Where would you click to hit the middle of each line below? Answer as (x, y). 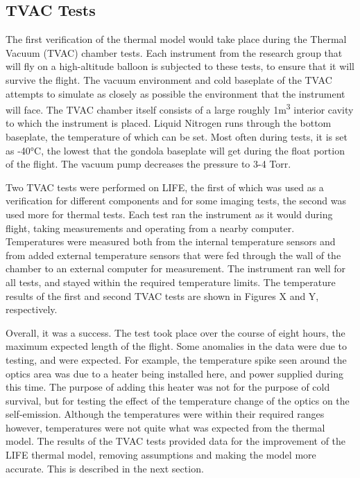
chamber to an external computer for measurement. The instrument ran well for (176, 268)
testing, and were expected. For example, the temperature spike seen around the (176, 359)
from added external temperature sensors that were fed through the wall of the (173, 255)
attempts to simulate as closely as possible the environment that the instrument (175, 93)
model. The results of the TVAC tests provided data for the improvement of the (176, 441)
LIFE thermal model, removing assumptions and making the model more (161, 455)
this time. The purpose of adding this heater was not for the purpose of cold (168, 387)
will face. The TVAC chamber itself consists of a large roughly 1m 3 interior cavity (180, 108)
